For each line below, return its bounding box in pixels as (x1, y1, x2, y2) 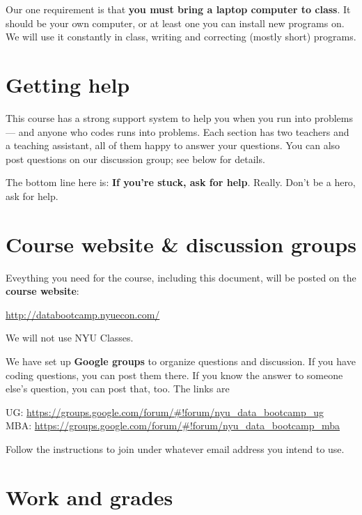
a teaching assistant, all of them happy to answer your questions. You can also (6, 138, 340, 153)
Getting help (6, 70, 130, 98)
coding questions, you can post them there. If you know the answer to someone (6, 367, 343, 382)
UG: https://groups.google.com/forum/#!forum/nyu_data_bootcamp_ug (6, 404, 324, 419)
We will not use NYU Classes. (6, 330, 134, 345)
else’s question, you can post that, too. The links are (6, 381, 230, 396)
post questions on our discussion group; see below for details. (6, 151, 265, 166)
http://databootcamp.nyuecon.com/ (6, 307, 160, 321)
